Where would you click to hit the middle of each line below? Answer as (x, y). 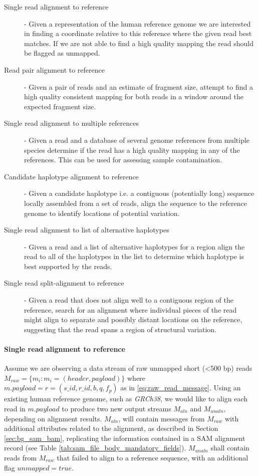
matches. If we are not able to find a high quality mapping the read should (139, 43)
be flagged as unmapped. (62, 53)
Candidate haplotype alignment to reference (71, 176)
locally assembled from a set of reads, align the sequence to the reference (136, 203)
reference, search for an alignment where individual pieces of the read (131, 309)
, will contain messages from (162, 418)
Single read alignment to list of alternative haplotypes (87, 230)
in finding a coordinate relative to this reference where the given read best (138, 33)
